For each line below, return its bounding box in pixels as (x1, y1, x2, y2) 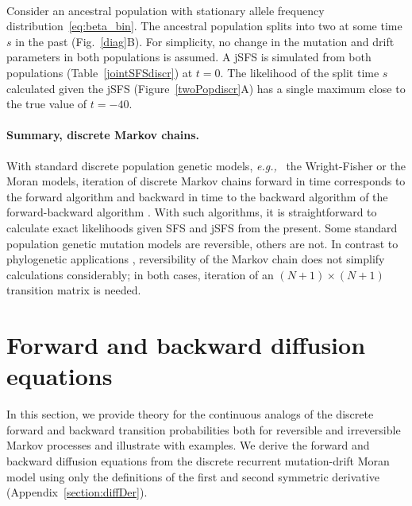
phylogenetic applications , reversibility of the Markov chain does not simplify (6, 251, 385, 267)
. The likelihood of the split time (220, 64, 379, 80)
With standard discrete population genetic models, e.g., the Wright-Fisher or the (6, 157, 406, 173)
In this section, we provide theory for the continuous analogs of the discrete (6, 406, 374, 422)
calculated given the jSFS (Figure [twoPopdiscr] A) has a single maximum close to (6, 80, 406, 96)
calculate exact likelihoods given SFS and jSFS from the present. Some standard (6, 219, 398, 235)
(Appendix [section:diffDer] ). (6, 484, 148, 500)
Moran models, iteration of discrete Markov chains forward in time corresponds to (6, 173, 406, 189)
